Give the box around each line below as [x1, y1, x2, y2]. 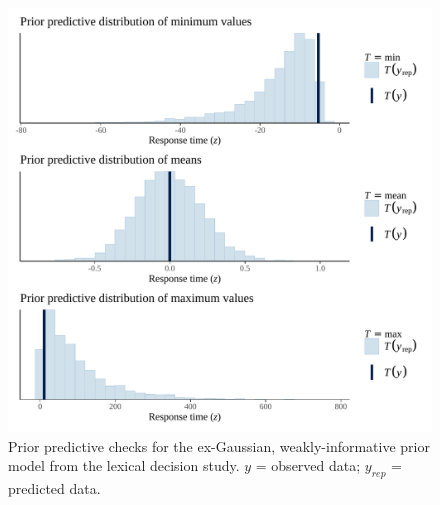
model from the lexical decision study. [8, 455, 240, 476]
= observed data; [255, 455, 361, 476]
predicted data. [8, 477, 101, 498]
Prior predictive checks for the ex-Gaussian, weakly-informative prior [8, 435, 430, 456]
